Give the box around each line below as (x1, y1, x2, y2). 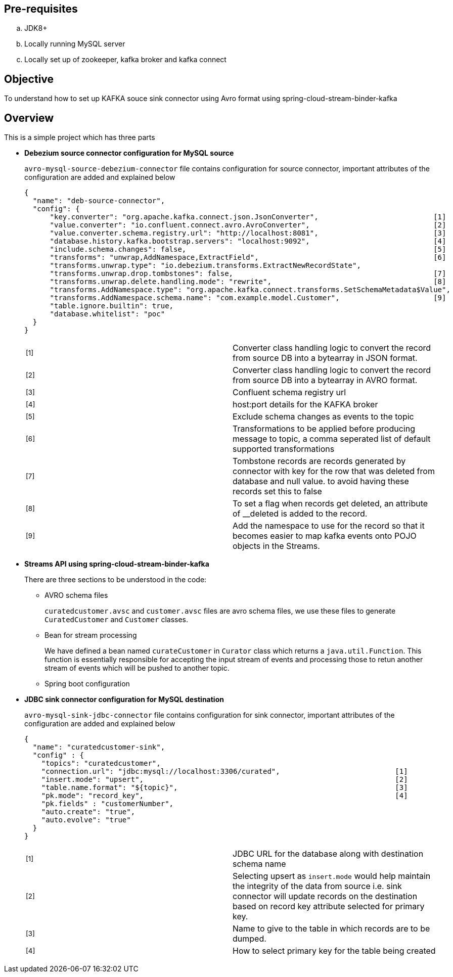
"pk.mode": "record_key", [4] (41, 792, 408, 800)
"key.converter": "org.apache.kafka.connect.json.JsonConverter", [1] (50, 213, 446, 221)
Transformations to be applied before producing (233, 424, 415, 434)
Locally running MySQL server (24, 39, 125, 49)
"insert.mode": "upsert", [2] (41, 775, 408, 784)
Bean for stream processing (44, 631, 137, 640)
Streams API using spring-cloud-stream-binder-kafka (24, 560, 209, 569)
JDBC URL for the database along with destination (233, 849, 424, 859)
